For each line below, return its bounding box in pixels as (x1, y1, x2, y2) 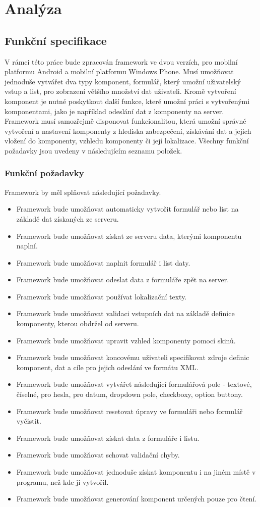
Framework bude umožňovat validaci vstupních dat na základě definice (16, 308, 235, 319)
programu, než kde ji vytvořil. (16, 476, 109, 487)
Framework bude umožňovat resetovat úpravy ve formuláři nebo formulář (16, 405, 243, 416)
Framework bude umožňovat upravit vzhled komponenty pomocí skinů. (16, 335, 236, 345)
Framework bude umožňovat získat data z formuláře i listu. (16, 432, 200, 443)
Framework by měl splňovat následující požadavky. (5, 186, 161, 197)
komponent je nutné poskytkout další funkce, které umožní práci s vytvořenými (5, 95, 250, 106)
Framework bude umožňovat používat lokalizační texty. (16, 291, 187, 301)
